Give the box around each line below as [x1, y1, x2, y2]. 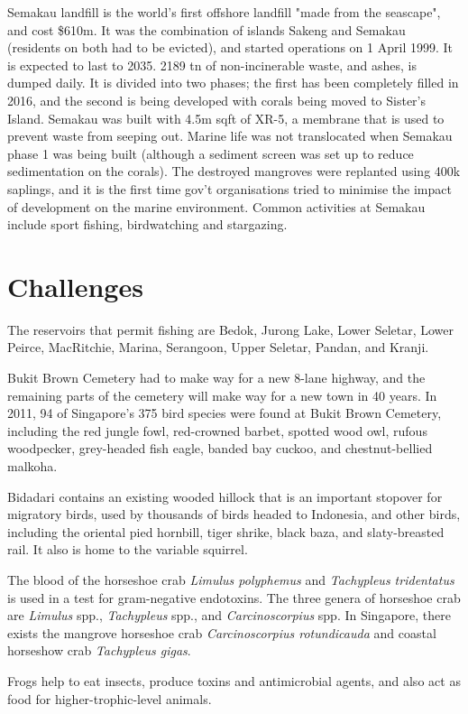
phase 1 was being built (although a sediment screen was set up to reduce [7, 144, 414, 162]
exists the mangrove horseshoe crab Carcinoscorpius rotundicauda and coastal [7, 623, 436, 642]
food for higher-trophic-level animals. [7, 689, 212, 708]
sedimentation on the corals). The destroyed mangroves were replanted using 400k [7, 162, 461, 181]
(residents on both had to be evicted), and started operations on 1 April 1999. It [7, 38, 453, 57]
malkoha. [7, 457, 58, 475]
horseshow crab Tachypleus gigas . [7, 641, 191, 660]
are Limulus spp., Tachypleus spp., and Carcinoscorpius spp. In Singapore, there [7, 606, 451, 625]
